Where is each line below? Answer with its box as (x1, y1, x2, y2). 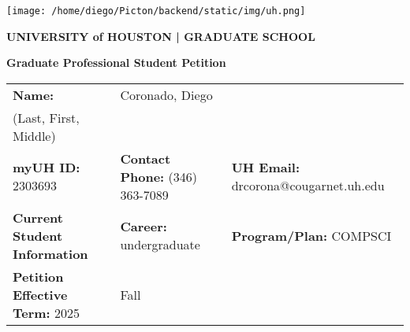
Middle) (13, 126, 56, 145)
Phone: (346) (120, 167, 198, 186)
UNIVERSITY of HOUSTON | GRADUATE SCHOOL (6, 28, 315, 44)
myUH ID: (13, 158, 80, 177)
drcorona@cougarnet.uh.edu (231, 176, 385, 195)
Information (13, 244, 88, 263)
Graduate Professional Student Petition (6, 54, 226, 71)
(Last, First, (13, 108, 80, 127)
